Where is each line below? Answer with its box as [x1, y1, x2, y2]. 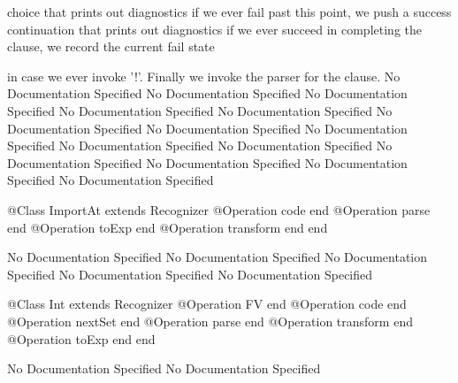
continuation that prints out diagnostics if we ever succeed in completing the [7, 19, 422, 38]
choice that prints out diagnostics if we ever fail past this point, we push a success [7, 3, 452, 20]
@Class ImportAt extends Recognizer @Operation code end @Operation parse [7, 200, 431, 218]
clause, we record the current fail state [7, 37, 215, 56]
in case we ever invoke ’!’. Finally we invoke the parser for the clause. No [7, 66, 401, 85]
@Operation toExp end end [7, 329, 156, 348]
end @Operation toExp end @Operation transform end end [7, 218, 328, 236]
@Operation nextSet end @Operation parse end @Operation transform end [7, 311, 413, 330]
